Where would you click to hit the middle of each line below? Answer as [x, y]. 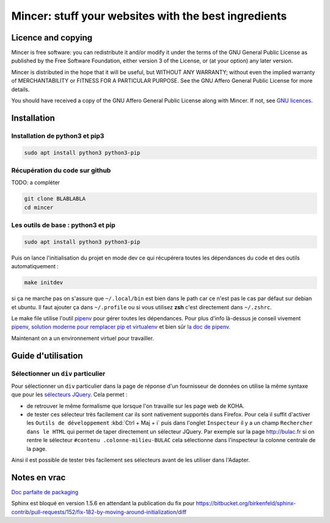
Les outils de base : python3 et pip [63, 225]
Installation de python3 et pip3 [58, 136]
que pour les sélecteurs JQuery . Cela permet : [69, 394]
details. [20, 89]
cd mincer [39, 207]
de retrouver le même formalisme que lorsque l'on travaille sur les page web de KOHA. [135, 406]
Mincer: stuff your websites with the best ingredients [149, 16]
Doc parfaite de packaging [45, 492]
